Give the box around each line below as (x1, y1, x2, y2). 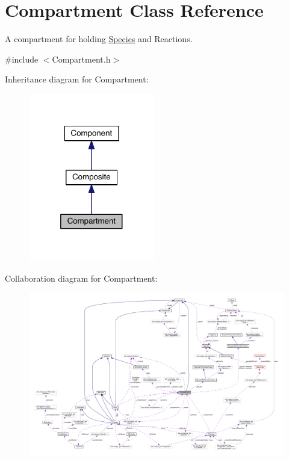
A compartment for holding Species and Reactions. (5, 32, 193, 45)
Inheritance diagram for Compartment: (5, 73, 149, 85)
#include (5, 52, 39, 65)
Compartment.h (52, 52, 111, 65)
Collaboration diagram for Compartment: (5, 271, 158, 284)
